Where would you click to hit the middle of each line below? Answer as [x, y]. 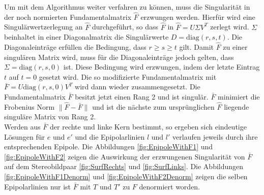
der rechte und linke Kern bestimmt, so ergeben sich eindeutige [148, 126]
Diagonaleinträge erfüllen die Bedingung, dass [75, 47]
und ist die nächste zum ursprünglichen [153, 106]
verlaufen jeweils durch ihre [215, 136]
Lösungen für [25, 136]
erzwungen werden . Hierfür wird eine [198, 17]
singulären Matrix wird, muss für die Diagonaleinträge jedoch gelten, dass [119, 57]
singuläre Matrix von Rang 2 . [50, 117]
